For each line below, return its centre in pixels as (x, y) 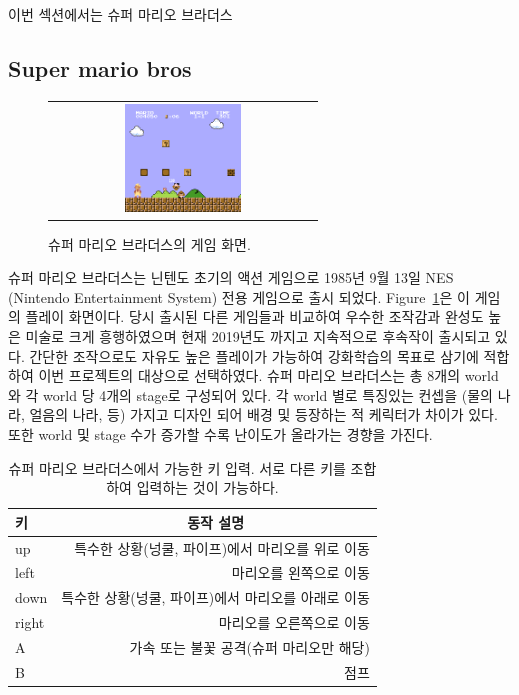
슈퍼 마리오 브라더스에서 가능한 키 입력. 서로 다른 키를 (177, 467)
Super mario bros (100, 67)
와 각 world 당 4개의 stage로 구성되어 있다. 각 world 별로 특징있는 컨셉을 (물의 (250, 394)
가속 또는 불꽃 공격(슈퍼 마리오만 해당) (249, 646)
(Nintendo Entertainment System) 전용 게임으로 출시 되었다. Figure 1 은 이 (239, 296)
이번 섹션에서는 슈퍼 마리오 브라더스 (120, 14)
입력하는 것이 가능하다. (207, 487)
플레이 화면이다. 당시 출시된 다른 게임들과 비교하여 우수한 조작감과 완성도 (254, 316)
